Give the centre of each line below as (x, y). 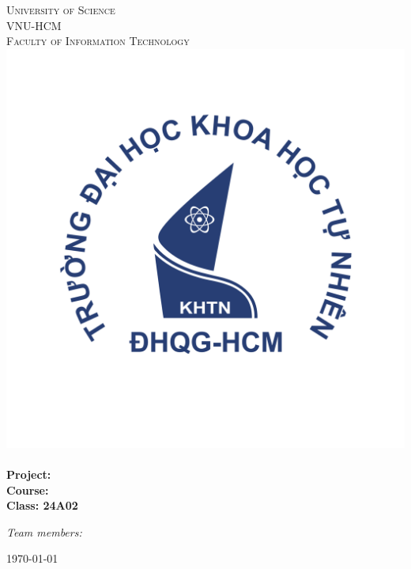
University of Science (61, 9)
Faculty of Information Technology (98, 41)
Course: (28, 489)
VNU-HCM (34, 25)
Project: (29, 474)
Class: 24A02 (42, 505)
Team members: (44, 531)
